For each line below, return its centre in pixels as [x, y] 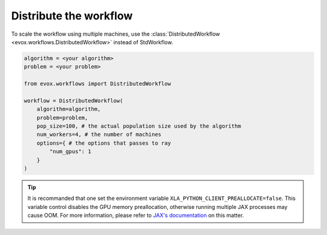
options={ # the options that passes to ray [104, 143]
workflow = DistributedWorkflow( [74, 101]
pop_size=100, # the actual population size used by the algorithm [139, 126]
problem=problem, [62, 117]
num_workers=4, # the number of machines [99, 134]
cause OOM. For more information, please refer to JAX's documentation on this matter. [136, 216]
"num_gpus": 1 [70, 152]
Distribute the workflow [72, 16]
